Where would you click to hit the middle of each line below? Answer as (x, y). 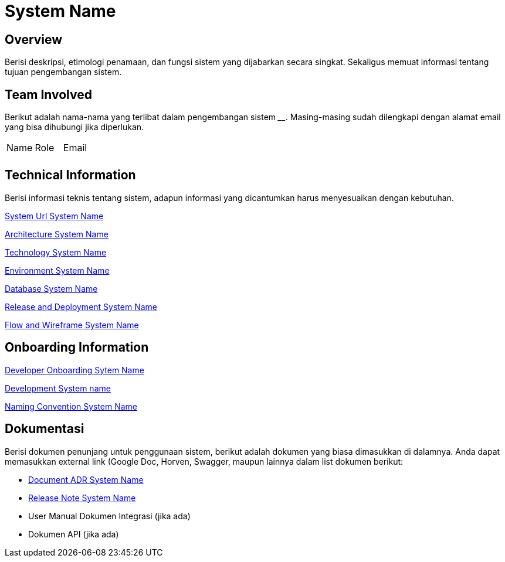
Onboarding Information (77, 348)
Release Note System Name (82, 498)
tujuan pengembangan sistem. (63, 72)
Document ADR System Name (86, 479)
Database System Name (51, 288)
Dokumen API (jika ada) (74, 534)
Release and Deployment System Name (81, 306)
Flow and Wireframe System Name (72, 325)
